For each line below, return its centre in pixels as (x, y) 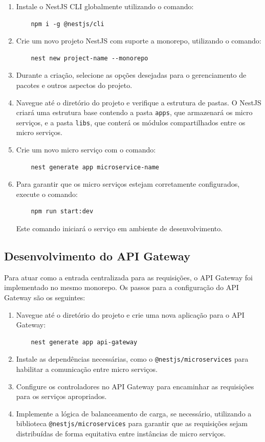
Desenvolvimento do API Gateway (97, 256)
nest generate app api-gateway (84, 342)
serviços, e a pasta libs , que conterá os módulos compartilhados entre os (131, 122)
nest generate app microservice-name (95, 167)
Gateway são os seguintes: (45, 297)
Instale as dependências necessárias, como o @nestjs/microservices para (132, 359)
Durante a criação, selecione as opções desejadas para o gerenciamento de (131, 75)
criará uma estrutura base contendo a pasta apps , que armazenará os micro (134, 112)
